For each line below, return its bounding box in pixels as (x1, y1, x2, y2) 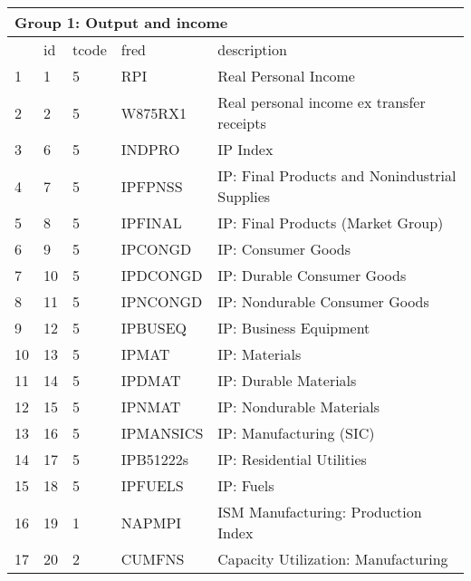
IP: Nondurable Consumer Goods (217, 291, 429, 312)
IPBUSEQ (120, 317, 187, 338)
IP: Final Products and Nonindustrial (217, 165, 457, 186)
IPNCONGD (120, 291, 203, 312)
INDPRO (120, 139, 180, 160)
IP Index (217, 139, 274, 160)
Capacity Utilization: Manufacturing (217, 548, 448, 569)
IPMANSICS (120, 422, 204, 443)
